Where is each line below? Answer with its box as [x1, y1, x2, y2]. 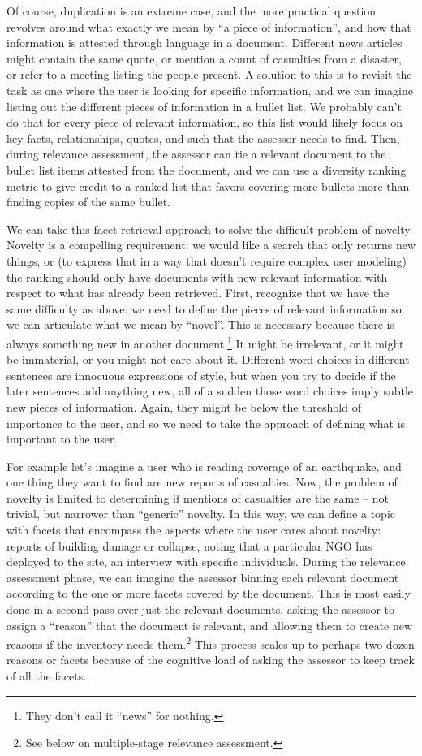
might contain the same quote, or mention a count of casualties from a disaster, [6, 50, 402, 67]
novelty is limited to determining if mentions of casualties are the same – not [6, 489, 389, 506]
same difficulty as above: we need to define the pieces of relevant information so [6, 300, 402, 317]
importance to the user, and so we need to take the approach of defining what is [6, 414, 406, 431]
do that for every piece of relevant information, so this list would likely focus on [6, 114, 403, 131]
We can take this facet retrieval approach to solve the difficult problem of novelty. [6, 220, 413, 237]
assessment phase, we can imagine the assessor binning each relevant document [6, 568, 399, 585]
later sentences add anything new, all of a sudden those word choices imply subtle [6, 382, 414, 400]
